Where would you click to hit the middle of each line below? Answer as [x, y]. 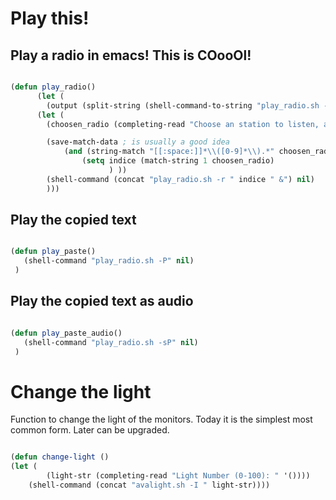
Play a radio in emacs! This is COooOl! [131, 55]
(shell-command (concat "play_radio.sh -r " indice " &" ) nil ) [180, 179]
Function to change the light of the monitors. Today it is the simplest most [161, 419]
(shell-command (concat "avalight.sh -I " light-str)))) [149, 485]
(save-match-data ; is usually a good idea [138, 142]
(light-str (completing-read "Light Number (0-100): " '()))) [178, 476]
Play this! [50, 18]
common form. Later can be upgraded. [90, 430]
